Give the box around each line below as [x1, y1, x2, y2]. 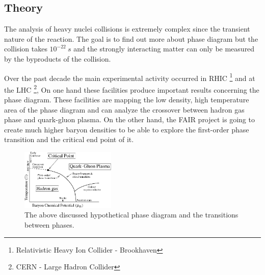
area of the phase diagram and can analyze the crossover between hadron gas [4, 104, 245, 115]
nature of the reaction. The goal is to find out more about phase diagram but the [4, 33, 258, 44]
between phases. [24, 219, 74, 230]
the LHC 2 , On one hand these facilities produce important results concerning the [4, 82, 259, 95]
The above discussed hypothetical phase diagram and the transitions [24, 209, 238, 220]
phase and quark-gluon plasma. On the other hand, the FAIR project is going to [4, 114, 255, 125]
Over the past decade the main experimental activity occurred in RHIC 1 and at [4, 71, 255, 83]
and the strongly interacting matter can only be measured [73, 43, 255, 54]
